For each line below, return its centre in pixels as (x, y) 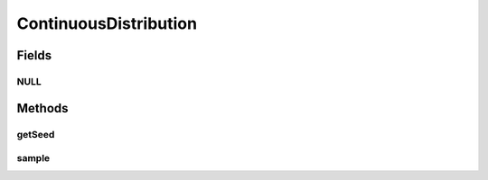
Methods (42, 108)
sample (33, 158)
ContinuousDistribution (107, 23)
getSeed (36, 134)
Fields (34, 55)
